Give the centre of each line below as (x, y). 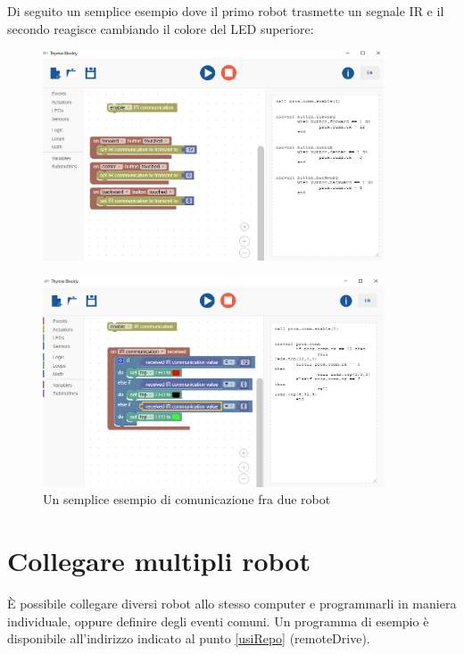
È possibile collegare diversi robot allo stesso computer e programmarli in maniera (232, 604)
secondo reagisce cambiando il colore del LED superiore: (161, 28)
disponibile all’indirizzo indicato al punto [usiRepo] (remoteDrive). (189, 638)
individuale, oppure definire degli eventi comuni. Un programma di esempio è (218, 621)
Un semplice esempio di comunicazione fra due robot (187, 499)
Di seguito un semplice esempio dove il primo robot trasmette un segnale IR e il (226, 11)
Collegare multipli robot (159, 561)
